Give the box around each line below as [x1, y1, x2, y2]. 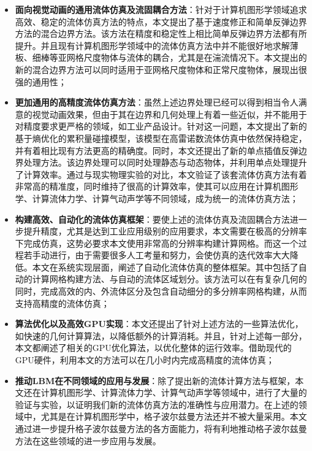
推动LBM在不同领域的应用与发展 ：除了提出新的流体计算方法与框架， [15, 374, 295, 387]
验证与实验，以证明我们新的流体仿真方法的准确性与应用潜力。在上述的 [15, 398, 299, 411]
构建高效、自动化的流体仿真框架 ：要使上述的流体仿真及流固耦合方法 [15, 212, 290, 225]
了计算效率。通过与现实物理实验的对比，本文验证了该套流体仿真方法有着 [15, 168, 307, 180]
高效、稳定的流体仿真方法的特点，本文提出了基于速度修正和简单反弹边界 [15, 15, 307, 28]
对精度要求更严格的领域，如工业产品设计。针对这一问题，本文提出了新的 [15, 120, 307, 133]
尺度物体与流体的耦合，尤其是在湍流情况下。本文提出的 [83, 51, 307, 64]
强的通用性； [15, 75, 67, 88]
